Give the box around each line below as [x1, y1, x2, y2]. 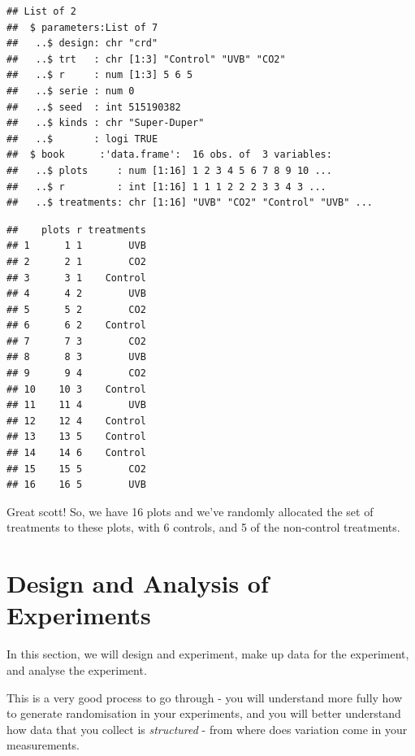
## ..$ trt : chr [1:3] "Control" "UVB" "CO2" [6, 53, 286, 65]
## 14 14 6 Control [6, 447, 146, 459]
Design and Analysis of [6, 567, 269, 600]
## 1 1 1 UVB [6, 240, 146, 252]
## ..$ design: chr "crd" [6, 37, 158, 50]
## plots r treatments [6, 224, 146, 236]
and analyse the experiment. [6, 661, 147, 678]
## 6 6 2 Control [6, 319, 146, 332]
